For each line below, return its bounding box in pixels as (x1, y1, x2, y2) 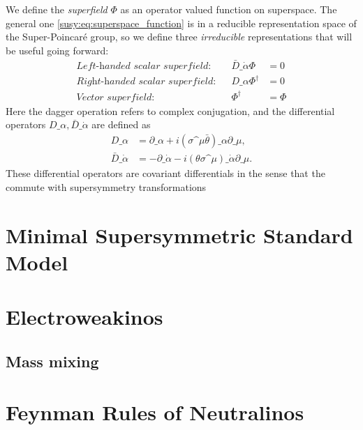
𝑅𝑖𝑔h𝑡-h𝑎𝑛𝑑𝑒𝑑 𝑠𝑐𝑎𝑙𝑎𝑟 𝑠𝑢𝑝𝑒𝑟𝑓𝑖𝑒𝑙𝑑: (76, 77, 216, 87)
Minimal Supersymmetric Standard (6, 220, 353, 249)
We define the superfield (6, 2, 108, 16)
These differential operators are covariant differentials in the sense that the (6, 166, 325, 181)
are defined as (91, 117, 151, 132)
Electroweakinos (6, 302, 163, 331)
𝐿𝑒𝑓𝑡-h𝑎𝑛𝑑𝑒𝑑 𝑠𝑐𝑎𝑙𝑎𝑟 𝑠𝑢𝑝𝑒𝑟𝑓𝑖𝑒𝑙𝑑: (76, 61, 212, 71)
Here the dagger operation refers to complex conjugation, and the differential (6, 103, 335, 118)
